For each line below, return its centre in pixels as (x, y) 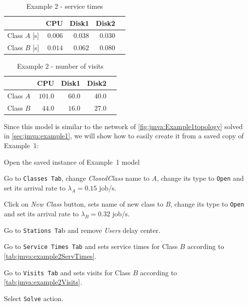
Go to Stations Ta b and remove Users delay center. (82, 230)
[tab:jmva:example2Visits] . (43, 282)
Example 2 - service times (65, 6)
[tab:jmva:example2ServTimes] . (50, 256)
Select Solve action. (34, 298)
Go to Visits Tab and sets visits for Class (67, 272)
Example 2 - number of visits (60, 66)
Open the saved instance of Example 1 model (72, 162)
